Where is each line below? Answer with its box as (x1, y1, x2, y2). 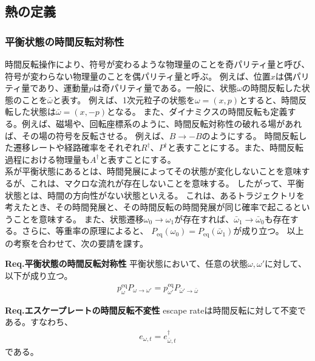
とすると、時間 (239, 93, 299, 106)
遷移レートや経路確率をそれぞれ (13, 141, 141, 154)
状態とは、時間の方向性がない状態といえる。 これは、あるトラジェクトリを (5, 188, 305, 201)
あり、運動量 (38, 81, 89, 94)
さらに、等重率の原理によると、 (21, 224, 149, 237)
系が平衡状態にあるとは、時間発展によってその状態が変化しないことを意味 (5, 165, 302, 177)
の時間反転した (242, 81, 302, 94)
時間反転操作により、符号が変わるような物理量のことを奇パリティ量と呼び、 (5, 58, 310, 70)
